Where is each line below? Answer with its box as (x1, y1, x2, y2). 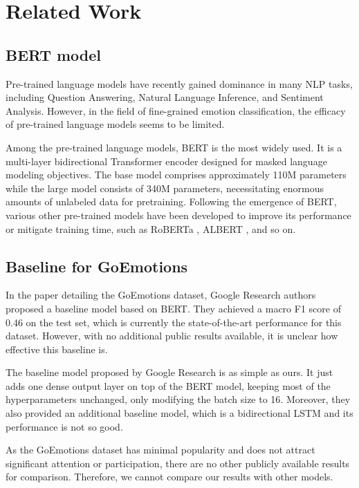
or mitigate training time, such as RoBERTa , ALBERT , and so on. (6, 221, 296, 236)
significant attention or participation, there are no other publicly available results (6, 456, 350, 470)
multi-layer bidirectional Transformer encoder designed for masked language (6, 153, 327, 168)
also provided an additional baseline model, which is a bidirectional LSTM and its (6, 406, 353, 420)
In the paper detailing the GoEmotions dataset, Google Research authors (6, 288, 316, 302)
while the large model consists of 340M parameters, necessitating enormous (6, 180, 324, 195)
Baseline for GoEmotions (6, 255, 188, 276)
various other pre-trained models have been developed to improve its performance (6, 207, 351, 222)
